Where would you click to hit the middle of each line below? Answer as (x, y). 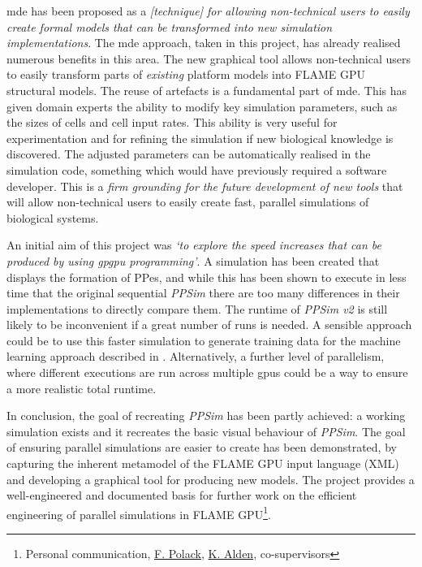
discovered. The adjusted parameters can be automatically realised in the (189, 154)
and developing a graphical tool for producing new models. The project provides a (211, 479)
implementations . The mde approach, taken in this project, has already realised (204, 43)
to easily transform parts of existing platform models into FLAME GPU (186, 74)
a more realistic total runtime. (82, 388)
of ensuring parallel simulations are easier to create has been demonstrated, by (202, 447)
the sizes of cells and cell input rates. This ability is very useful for (172, 122)
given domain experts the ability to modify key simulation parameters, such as (202, 106)
